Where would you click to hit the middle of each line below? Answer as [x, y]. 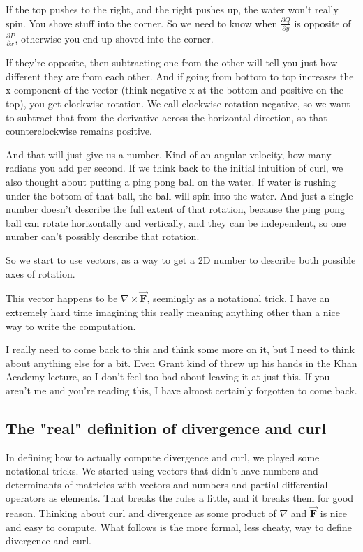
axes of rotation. [40, 273]
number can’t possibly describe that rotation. [103, 236]
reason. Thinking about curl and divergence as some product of [141, 513]
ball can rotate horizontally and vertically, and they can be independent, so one [176, 222]
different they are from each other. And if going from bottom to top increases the [180, 76]
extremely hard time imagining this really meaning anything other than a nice [173, 312]
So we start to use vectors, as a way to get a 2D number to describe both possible [181, 259]
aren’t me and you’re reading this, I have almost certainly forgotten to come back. [181, 390]
